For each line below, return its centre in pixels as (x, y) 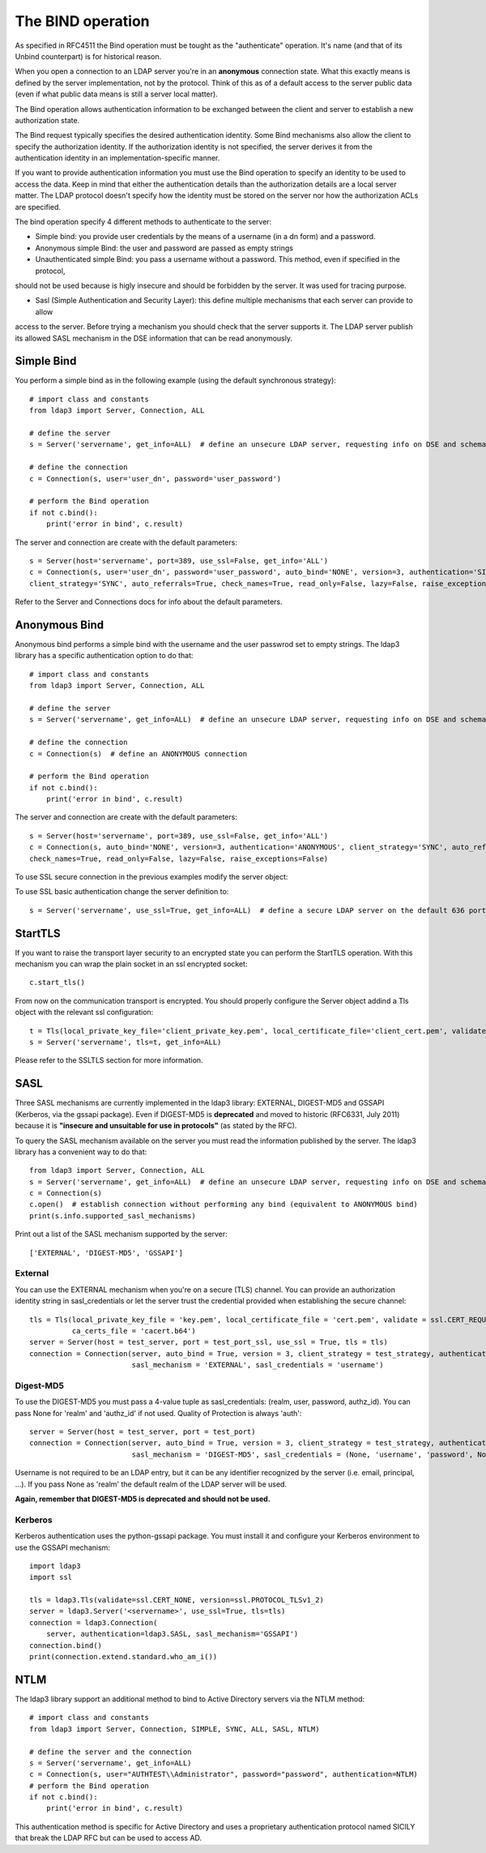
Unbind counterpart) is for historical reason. (88, 56)
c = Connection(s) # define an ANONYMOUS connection (138, 753)
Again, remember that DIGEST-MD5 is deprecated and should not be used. (143, 1499)
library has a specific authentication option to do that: (104, 656)
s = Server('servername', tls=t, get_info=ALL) (126, 1042)
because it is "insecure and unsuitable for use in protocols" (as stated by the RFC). (156, 1126)
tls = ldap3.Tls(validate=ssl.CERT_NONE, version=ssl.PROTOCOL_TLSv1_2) (177, 1600)
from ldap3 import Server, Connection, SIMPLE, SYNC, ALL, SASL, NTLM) (175, 1729)
